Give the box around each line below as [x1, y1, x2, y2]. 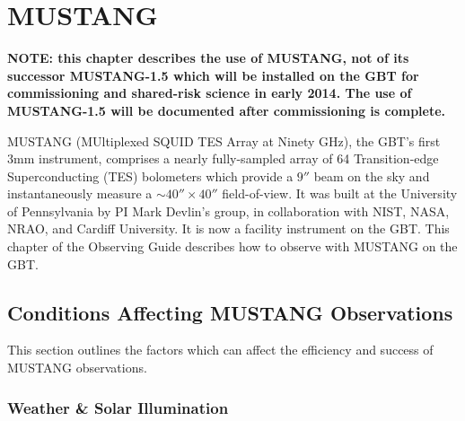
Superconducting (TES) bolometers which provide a [7, 166, 294, 185]
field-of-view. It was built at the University [222, 184, 458, 203]
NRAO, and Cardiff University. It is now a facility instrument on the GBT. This [7, 219, 450, 238]
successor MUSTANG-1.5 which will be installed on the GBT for [7, 66, 419, 84]
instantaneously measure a [7, 184, 153, 203]
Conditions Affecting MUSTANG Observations [7, 298, 453, 326]
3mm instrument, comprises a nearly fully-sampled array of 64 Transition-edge [7, 149, 439, 168]
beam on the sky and [313, 166, 430, 185]
